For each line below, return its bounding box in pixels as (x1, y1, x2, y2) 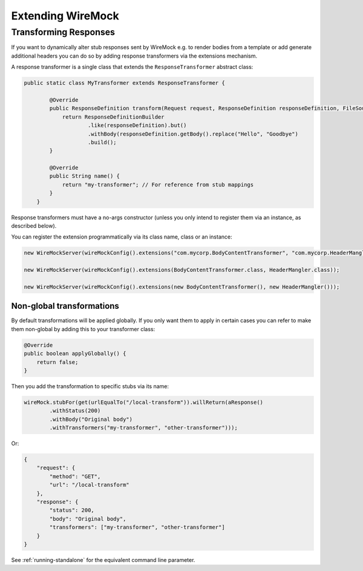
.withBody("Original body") (49, 415, 133, 423)
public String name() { (49, 173, 120, 180)
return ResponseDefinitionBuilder (62, 113, 165, 120)
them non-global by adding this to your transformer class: (11, 325, 155, 332)
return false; (36, 358, 79, 366)
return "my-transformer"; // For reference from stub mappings (62, 181, 254, 188)
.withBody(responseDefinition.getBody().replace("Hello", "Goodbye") (88, 130, 299, 137)
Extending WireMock (11, 9, 119, 22)
